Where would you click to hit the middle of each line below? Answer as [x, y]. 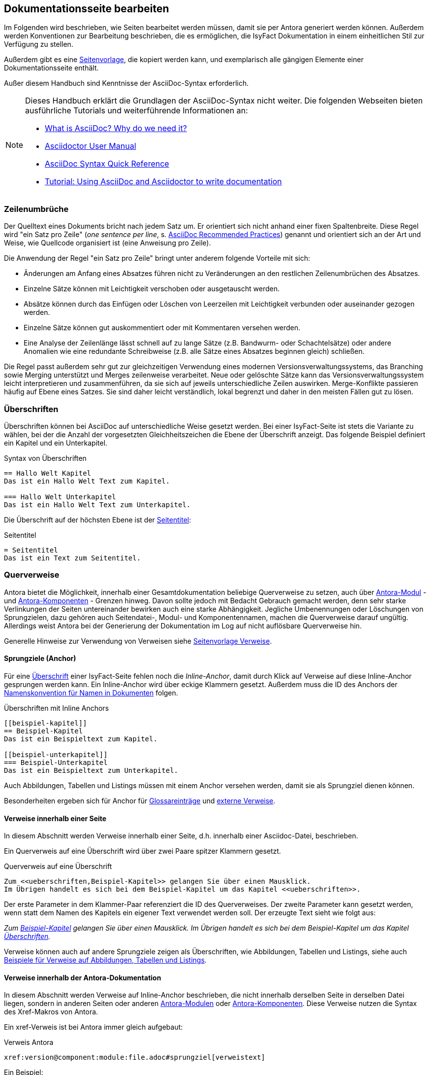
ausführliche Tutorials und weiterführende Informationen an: [137, 111]
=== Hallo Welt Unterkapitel [60, 497]
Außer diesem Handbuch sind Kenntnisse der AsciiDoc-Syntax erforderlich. [126, 83]
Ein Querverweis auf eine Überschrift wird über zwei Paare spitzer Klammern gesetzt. [143, 851]
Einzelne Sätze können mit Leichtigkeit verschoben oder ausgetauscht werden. [152, 289]
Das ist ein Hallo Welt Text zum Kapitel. [87, 481]
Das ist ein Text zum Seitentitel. [73, 558]
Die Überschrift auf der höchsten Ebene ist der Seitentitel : [98, 520]
